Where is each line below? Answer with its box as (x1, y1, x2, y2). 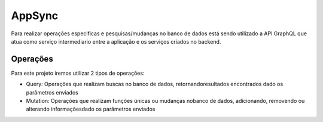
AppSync (11, 9, 59, 22)
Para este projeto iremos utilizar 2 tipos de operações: (11, 69, 145, 77)
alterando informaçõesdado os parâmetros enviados (26, 105, 156, 113)
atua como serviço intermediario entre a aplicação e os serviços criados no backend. (11, 38, 221, 45)
